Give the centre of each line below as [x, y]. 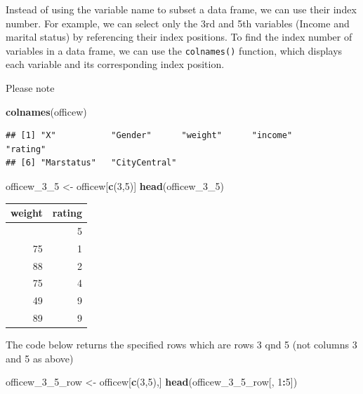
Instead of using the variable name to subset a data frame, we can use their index [181, 9]
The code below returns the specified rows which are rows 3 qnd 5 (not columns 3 [181, 345]
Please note [30, 88]
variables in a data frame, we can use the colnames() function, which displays [174, 50]
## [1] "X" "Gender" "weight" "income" [149, 136]
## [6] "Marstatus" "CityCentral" [91, 163]
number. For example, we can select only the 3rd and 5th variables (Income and [178, 23]
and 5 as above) [40, 358]
